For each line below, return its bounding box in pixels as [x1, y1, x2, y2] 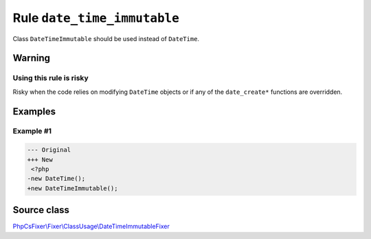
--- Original [27, 146, 71, 154]
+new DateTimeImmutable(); [27, 184, 118, 192]
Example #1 [12, 127, 52, 136]
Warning [12, 52, 51, 64]
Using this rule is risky [12, 73, 89, 83]
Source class [12, 204, 70, 216]
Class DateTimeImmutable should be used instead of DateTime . [12, 34, 199, 42]
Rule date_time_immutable [12, 10, 180, 25]
